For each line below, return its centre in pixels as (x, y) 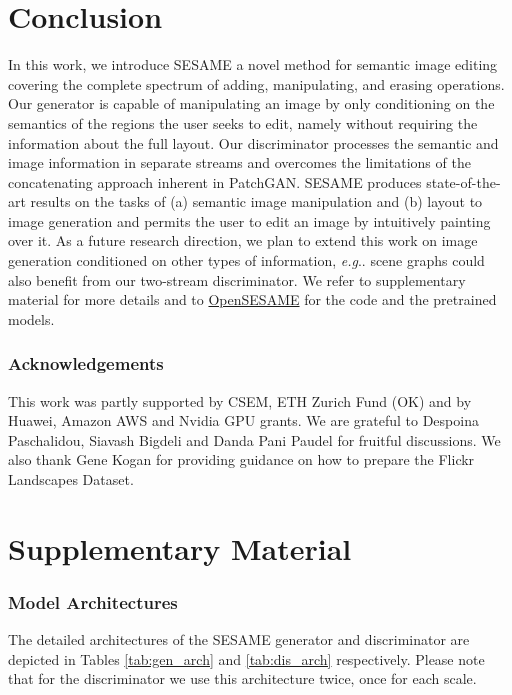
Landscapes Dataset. (71, 479)
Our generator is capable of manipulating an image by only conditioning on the (251, 103)
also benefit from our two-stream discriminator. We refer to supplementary (237, 279)
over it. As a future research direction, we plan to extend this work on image (243, 240)
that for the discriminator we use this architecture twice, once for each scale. (242, 678)
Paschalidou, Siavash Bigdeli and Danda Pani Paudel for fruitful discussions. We (254, 439)
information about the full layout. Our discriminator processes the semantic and (253, 142)
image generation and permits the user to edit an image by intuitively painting (249, 220)
